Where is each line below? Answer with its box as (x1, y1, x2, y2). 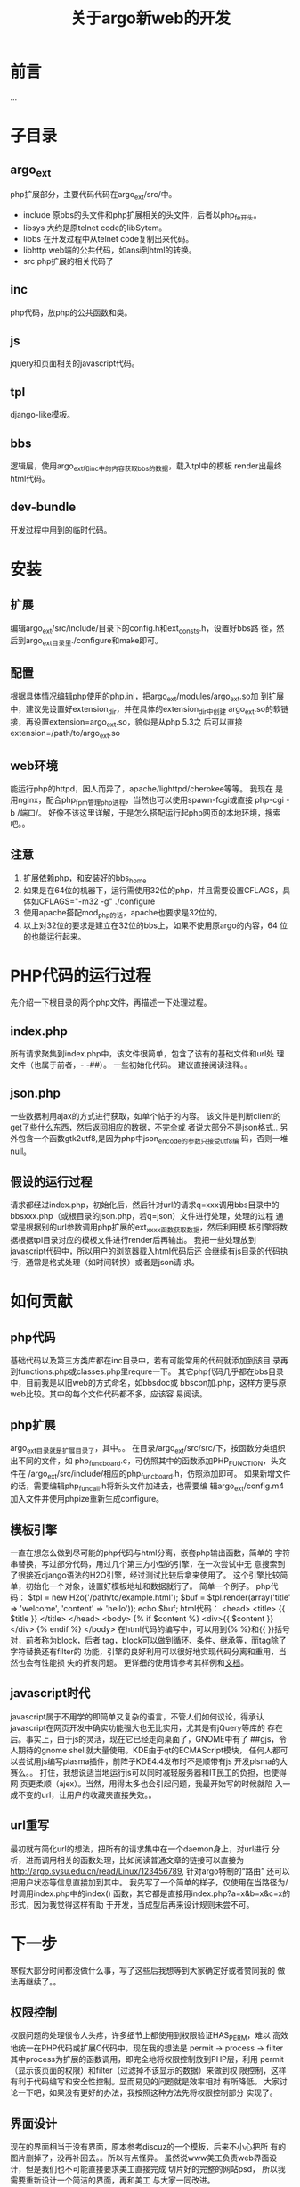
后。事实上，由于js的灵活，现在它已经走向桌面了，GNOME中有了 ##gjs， (10, 1733, 280, 1744)
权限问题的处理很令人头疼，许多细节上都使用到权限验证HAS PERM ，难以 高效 (10, 2030, 288, 2043)
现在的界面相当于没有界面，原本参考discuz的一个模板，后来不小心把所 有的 (10, 2141, 287, 2151)
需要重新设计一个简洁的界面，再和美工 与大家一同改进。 (10, 2175, 215, 2185)
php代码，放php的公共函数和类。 (10, 307, 133, 318)
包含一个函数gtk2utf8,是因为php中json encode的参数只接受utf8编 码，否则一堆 (17, 1132, 288, 1146)
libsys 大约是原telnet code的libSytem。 (22, 222, 167, 233)
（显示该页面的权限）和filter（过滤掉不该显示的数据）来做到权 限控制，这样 (10, 2065, 287, 2075)
